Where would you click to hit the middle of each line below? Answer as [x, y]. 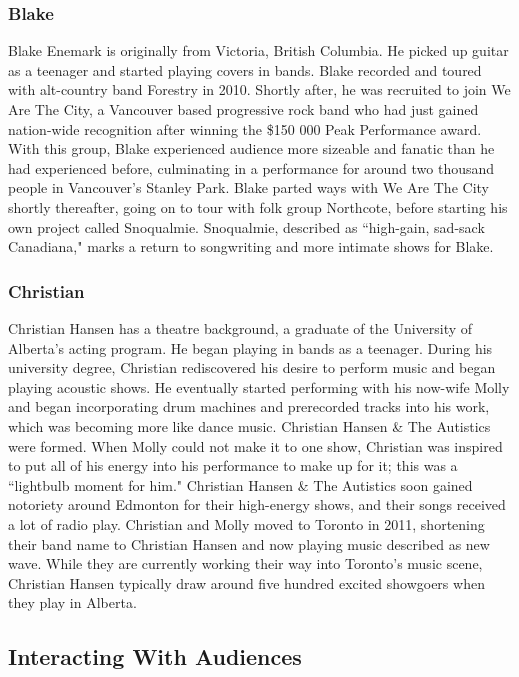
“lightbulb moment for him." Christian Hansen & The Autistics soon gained [240, 484]
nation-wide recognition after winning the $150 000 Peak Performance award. [245, 128]
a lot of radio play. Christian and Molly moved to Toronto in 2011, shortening [246, 523]
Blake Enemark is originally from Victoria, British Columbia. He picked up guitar [258, 50]
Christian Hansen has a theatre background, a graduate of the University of [240, 327]
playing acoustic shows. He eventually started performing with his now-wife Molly [259, 386]
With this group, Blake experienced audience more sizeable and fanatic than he [251, 148]
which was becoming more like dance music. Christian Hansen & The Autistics [249, 425]
